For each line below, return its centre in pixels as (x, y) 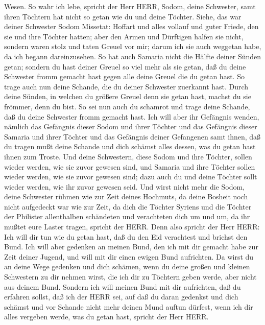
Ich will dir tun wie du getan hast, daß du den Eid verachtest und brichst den (126, 236)
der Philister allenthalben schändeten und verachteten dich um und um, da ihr (127, 216)
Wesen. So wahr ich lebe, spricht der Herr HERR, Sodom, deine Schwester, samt (130, 6)
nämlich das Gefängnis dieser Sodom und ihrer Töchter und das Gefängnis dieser (131, 126)
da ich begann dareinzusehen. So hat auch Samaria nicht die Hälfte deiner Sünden (133, 56)
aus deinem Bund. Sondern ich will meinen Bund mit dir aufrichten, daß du (123, 286)
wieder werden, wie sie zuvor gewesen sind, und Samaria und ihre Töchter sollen (130, 166)
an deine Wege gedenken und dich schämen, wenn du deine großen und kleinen (127, 266)
